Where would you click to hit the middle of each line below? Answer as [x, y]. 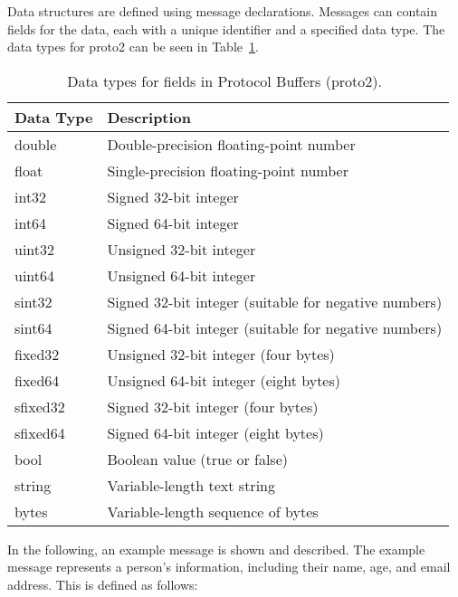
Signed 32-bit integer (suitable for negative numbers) [275, 301]
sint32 [33, 301]
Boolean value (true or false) [197, 459]
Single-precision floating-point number [228, 170]
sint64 [33, 327]
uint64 [35, 275]
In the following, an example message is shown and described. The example [216, 549]
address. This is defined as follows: [103, 584]
